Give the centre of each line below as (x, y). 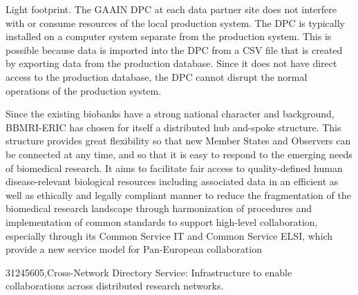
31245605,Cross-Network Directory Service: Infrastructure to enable (149, 272)
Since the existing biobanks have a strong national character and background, (170, 114)
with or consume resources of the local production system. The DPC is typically (175, 22)
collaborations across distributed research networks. (115, 286)
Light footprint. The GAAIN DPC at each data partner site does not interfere (171, 9)
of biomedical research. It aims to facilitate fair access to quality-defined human (174, 168)
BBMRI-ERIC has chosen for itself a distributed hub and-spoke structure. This (173, 127)
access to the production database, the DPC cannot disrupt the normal (157, 76)
